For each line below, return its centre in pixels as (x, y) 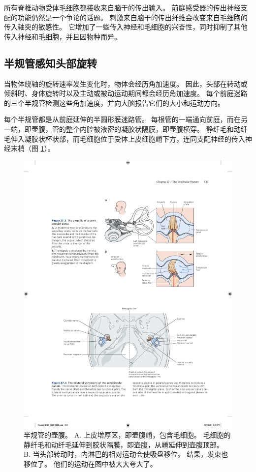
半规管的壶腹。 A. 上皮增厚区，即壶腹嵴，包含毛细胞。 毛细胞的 (127, 435)
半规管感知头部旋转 (50, 63)
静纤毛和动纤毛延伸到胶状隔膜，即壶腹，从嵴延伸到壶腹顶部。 (124, 444)
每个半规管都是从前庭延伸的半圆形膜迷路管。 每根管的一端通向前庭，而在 (122, 119)
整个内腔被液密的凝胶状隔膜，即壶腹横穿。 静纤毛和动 (153, 129)
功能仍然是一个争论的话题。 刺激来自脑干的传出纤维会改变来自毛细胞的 (132, 17)
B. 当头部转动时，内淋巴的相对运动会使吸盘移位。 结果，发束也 (126, 454)
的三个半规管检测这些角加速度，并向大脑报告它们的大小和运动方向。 (114, 103)
